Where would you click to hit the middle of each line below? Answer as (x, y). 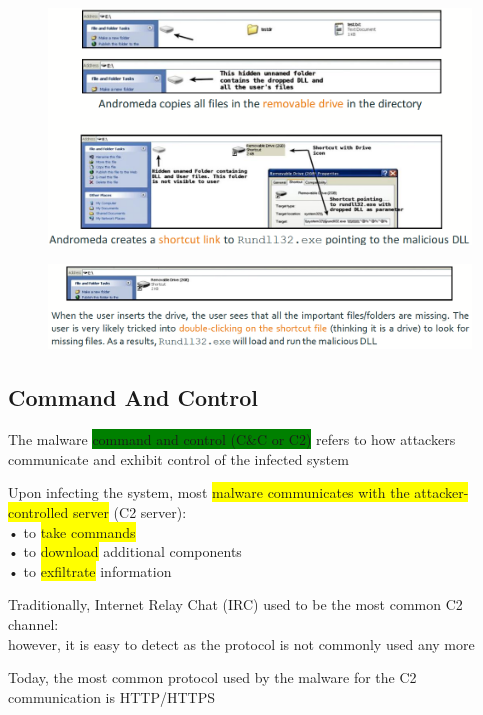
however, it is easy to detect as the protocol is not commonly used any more (241, 643)
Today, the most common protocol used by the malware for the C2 (212, 677)
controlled (38, 511)
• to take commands (72, 531)
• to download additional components (125, 551)
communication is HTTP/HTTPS (111, 696)
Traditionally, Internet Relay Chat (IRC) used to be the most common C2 (235, 604)
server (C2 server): (129, 511)
